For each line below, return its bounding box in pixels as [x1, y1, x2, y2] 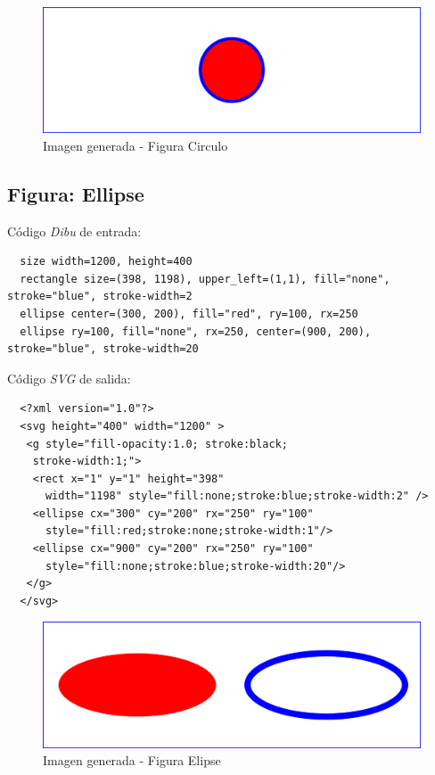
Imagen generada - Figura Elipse [43, 751, 221, 770]
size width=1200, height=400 [20, 255, 193, 268]
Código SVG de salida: [7, 368, 131, 387]
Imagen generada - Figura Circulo [43, 136, 228, 154]
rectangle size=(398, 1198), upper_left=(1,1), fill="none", [20, 272, 390, 285]
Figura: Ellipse [7, 179, 144, 207]
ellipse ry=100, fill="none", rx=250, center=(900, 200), [20, 325, 372, 338]
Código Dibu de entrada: [7, 221, 142, 240]
